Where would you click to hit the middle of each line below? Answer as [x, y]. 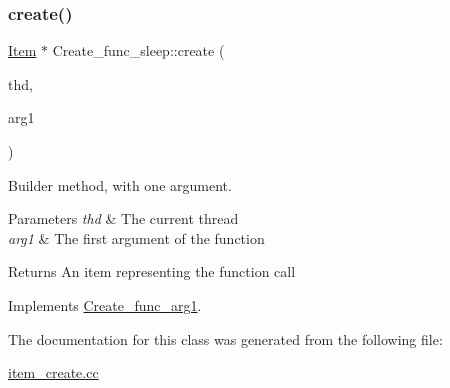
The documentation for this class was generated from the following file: [225, 338]
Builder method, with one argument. [120, 184]
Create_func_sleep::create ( [138, 50]
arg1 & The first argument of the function [136, 237]
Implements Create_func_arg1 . [105, 304]
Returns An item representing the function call [152, 271]
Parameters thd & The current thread [123, 218]
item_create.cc [53, 372]
